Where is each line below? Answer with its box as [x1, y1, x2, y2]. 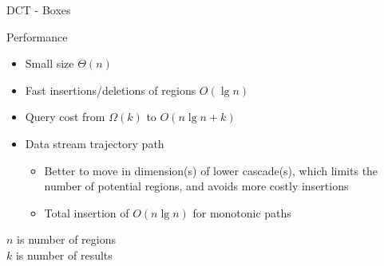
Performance [6, 28, 68, 45]
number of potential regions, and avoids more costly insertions [44, 178, 349, 194]
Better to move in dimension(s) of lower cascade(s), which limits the [44, 162, 378, 178]
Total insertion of [44, 204, 129, 221]
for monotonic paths [192, 204, 291, 221]
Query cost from [25, 108, 105, 125]
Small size [25, 55, 74, 72]
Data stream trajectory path [25, 135, 164, 151]
